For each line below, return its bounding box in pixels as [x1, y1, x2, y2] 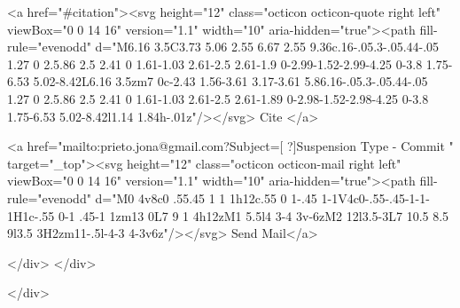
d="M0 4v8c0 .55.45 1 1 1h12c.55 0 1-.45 [95, 188, 317, 207]
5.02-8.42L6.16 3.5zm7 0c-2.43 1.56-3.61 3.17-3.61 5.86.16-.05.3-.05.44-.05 [33, 72, 428, 91]
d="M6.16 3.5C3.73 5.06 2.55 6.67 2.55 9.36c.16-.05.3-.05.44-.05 [95, 37, 440, 56]
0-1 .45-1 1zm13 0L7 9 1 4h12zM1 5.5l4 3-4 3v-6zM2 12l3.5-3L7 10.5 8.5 [58, 206, 449, 225]
